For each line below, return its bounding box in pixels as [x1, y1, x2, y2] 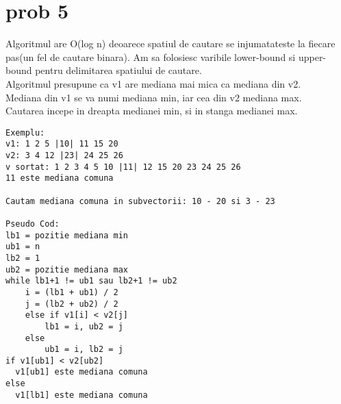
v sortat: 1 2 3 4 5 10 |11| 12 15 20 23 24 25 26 [5, 162, 241, 172]
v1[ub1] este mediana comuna [15, 367, 148, 377]
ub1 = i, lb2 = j [45, 344, 123, 355]
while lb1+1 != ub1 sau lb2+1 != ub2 [5, 276, 177, 286]
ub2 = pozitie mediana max [5, 264, 128, 275]
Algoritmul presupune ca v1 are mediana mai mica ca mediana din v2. [5, 76, 301, 90]
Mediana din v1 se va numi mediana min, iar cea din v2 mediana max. [5, 90, 302, 104]
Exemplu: [5, 127, 45, 138]
